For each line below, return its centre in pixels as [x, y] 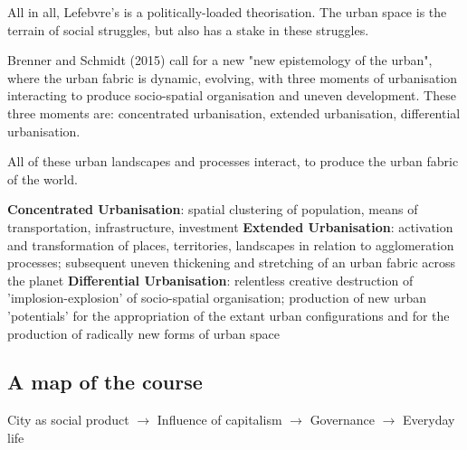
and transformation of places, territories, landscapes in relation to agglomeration [231, 244]
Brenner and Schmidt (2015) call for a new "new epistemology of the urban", [220, 60]
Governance [342, 420]
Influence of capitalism [219, 420]
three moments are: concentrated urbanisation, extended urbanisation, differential [234, 112]
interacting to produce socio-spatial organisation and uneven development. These [232, 95]
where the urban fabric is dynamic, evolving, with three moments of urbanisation [233, 77]
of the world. [43, 178]
